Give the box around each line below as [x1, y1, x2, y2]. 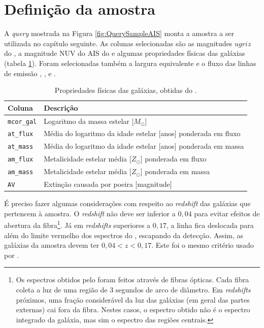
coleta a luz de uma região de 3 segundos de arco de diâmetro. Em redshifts [16, 284, 251, 295]
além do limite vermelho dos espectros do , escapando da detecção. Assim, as [4, 229, 244, 240]
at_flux [8, 130, 34, 138]
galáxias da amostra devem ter [4, 240, 100, 250]
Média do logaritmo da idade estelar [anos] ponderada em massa [44, 141, 244, 151]
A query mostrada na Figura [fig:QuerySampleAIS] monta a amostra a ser [4, 28, 235, 39]
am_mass [8, 169, 34, 176]
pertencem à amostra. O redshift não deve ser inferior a [4, 208, 176, 218]
